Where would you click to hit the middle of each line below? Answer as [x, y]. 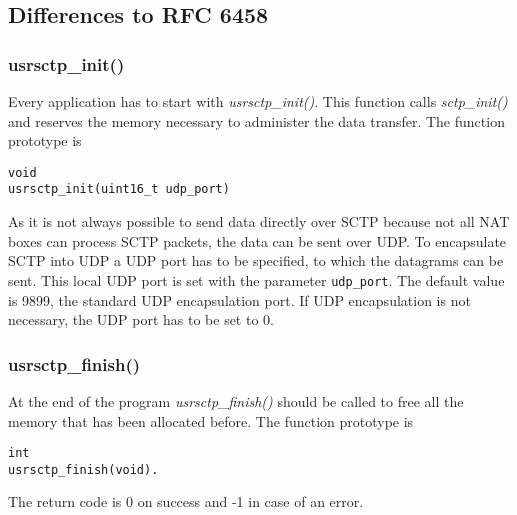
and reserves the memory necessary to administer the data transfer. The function [256, 120]
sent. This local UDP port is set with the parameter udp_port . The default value [256, 279]
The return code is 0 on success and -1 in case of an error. [186, 501]
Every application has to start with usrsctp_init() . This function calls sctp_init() [258, 101]
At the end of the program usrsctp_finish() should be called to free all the [236, 400]
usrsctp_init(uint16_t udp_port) [119, 189]
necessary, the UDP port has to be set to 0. [141, 319]
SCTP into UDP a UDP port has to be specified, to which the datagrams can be [256, 260]
